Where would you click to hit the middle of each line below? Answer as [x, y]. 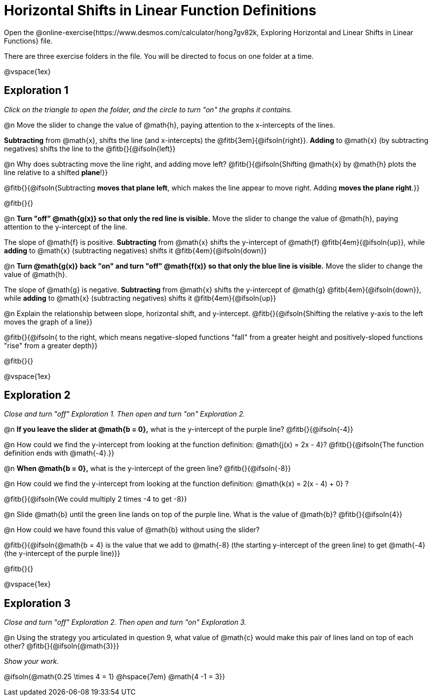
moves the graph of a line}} [48, 322]
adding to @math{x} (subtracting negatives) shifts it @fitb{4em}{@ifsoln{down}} [136, 250]
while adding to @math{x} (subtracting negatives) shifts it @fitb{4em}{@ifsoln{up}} [140, 298]
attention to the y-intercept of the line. [66, 227]
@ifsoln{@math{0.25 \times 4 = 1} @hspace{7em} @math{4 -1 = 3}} [115, 677]
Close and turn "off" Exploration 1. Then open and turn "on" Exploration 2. [125, 414]
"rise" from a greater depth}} [51, 345]
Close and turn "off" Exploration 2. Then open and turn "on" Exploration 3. [125, 622]
